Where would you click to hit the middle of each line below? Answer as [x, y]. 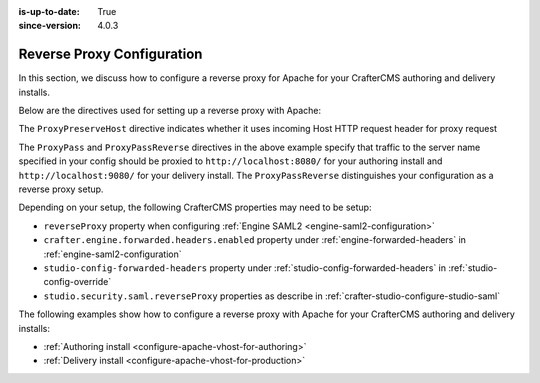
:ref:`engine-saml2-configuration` [112, 254]
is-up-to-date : [49, 11]
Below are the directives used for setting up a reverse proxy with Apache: [170, 111]
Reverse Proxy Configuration [110, 54]
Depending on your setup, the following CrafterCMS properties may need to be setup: [195, 207]
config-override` [77, 282]
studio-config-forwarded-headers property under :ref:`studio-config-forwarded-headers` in [245, 267]
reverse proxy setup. [61, 189]
